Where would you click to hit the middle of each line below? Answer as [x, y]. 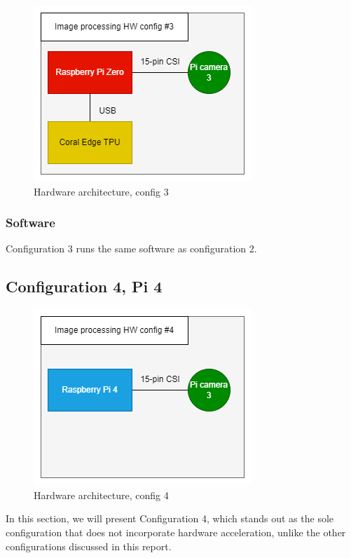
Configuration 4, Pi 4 [84, 286]
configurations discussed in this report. [89, 546]
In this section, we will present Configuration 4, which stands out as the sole [170, 518]
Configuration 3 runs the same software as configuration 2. [131, 249]
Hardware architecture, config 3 [101, 191]
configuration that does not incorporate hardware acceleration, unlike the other [176, 532]
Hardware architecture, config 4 [101, 495]
